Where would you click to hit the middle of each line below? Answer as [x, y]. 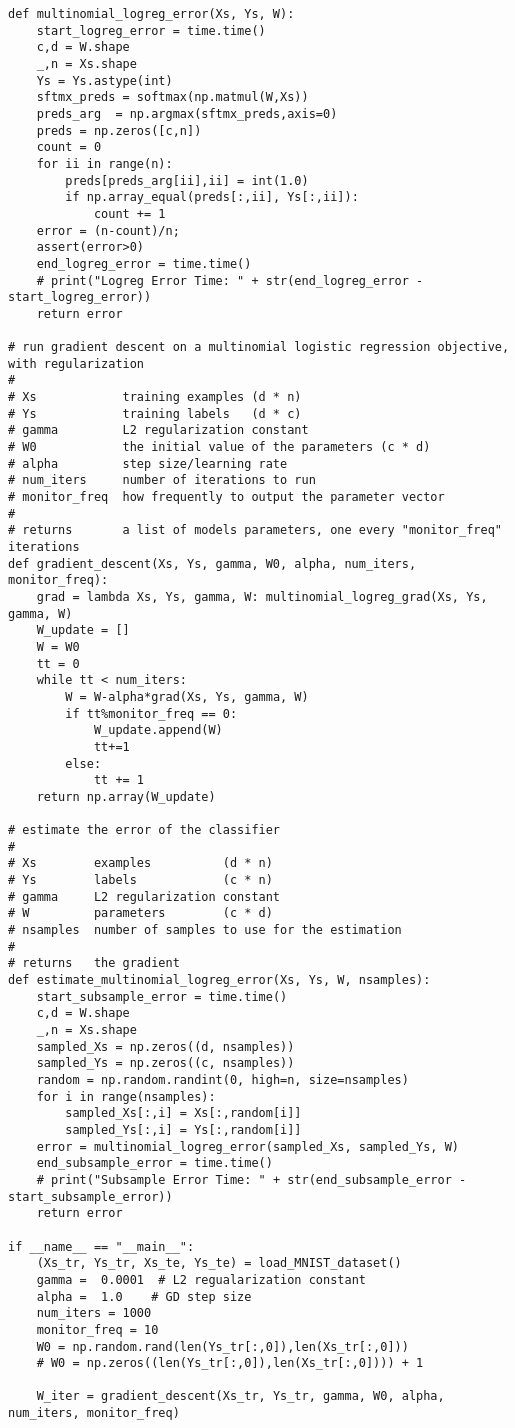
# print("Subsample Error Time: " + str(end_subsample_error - [251, 1179]
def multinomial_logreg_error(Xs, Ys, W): [151, 14]
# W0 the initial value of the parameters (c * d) [219, 447]
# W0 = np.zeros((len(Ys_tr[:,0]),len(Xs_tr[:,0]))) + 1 [230, 1363]
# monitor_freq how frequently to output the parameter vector [226, 497]
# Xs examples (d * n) [140, 863]
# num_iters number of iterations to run [162, 480]
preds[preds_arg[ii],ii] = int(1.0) [187, 180]
